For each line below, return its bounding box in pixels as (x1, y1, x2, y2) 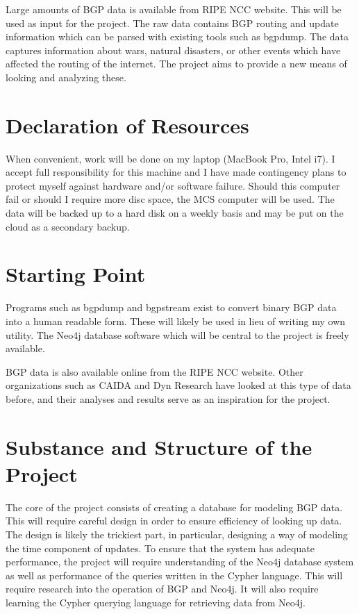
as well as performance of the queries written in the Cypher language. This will (6, 567, 343, 582)
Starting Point (6, 260, 146, 288)
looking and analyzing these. (6, 69, 126, 84)
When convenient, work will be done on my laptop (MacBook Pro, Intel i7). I (6, 151, 335, 165)
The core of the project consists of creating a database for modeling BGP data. (6, 499, 343, 514)
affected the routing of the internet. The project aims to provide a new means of (6, 56, 347, 71)
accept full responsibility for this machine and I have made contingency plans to (6, 165, 347, 179)
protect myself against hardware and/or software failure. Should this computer (6, 178, 340, 192)
